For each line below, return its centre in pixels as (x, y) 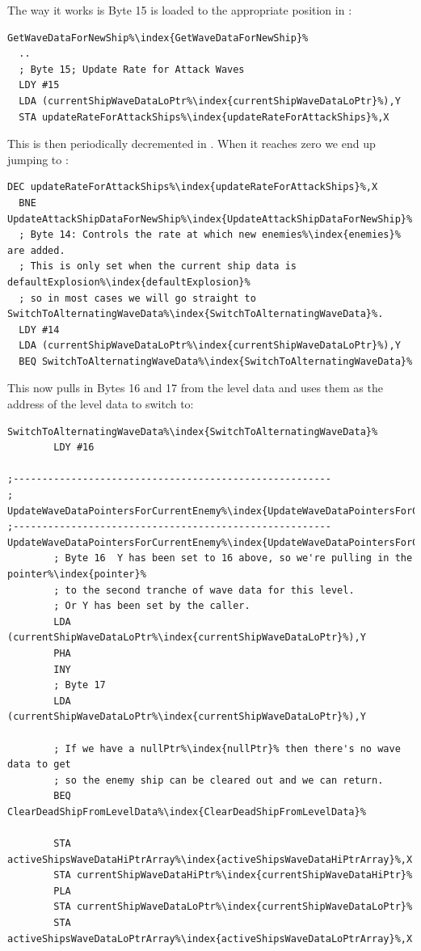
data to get (39, 765)
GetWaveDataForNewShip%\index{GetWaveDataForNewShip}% (158, 38)
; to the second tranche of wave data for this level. (204, 590)
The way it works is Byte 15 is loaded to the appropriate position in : (180, 10)
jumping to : (38, 159)
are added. (36, 250)
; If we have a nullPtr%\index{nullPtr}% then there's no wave (227, 748)
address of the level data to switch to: (101, 404)
